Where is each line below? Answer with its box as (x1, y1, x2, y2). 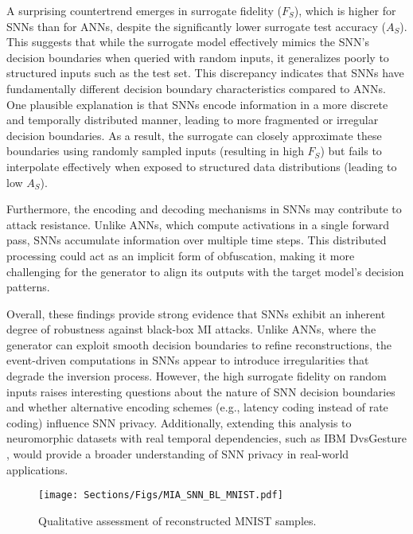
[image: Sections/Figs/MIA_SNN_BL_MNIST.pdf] (38, 489, 283, 501)
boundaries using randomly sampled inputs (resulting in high (6, 142, 304, 159)
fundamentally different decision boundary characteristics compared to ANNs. (6, 80, 386, 96)
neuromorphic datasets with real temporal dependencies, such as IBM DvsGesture (6, 430, 407, 446)
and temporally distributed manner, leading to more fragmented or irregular (6, 111, 379, 128)
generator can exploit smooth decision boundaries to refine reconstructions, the (6, 336, 392, 353)
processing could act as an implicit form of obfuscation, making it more (6, 247, 355, 263)
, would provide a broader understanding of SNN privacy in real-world (6, 446, 349, 462)
